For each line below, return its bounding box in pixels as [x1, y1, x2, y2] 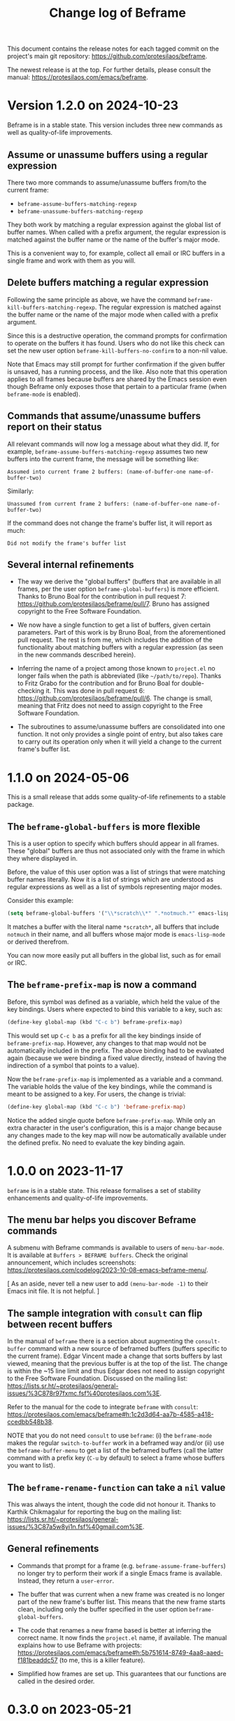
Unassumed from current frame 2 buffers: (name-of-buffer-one [7, 500, 192, 507]
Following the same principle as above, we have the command [7, 295, 187, 303]
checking [17, 687, 45, 695]
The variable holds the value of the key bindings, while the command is [7, 1082, 213, 1090]
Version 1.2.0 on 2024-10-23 [7, 98, 179, 114]
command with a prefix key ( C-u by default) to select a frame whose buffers [7, 1453, 225, 1462]
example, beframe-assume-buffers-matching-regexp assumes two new [7, 447, 208, 456]
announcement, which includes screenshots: [7, 1258, 136, 1267]
